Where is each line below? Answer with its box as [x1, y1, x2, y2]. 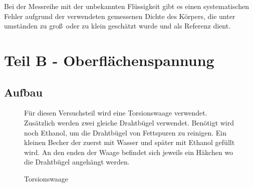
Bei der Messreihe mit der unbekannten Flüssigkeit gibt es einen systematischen [4, 1, 249, 11]
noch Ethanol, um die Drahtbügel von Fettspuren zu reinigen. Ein [24, 127, 226, 137]
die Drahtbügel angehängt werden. [24, 156, 130, 167]
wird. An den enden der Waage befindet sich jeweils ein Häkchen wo [24, 146, 233, 157]
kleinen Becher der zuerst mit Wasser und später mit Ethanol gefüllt [24, 137, 235, 147]
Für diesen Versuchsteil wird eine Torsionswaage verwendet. [24, 107, 207, 118]
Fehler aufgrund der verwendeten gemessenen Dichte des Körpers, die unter [4, 10, 235, 21]
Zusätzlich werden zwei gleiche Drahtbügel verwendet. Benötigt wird [24, 117, 234, 127]
